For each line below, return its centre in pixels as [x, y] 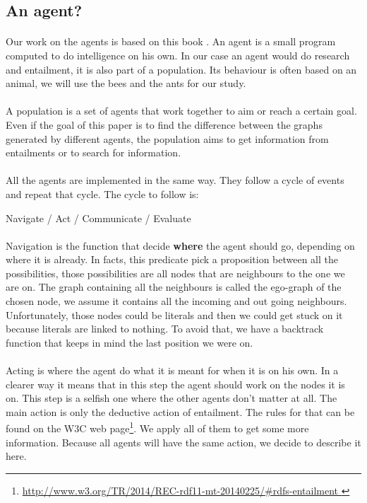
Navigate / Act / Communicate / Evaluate [98, 218]
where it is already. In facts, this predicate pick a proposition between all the [172, 259]
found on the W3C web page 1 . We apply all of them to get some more [157, 427]
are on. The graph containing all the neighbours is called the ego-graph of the [174, 287]
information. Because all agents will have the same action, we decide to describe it [183, 442]
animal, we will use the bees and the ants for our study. [126, 83]
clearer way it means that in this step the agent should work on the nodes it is [175, 384]
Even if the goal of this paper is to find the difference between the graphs [164, 124]
